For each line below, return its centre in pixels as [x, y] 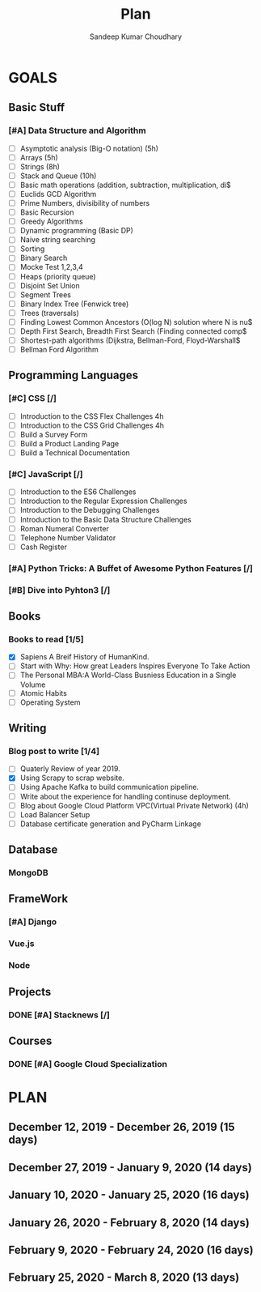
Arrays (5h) [39, 157]
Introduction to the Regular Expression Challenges [103, 501]
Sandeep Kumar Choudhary [136, 36]
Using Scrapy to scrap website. [72, 778]
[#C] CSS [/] [33, 399]
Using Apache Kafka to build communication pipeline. [109, 787]
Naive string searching [57, 240]
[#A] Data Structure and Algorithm [78, 130]
